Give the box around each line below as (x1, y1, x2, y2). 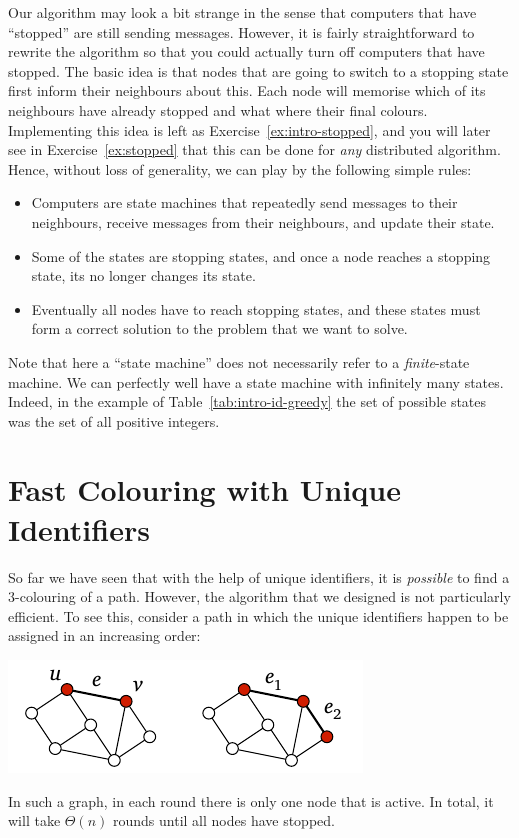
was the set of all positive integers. (8, 410, 220, 431)
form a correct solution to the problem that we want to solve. (31, 318, 408, 339)
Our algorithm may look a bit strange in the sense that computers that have (8, 2, 477, 22)
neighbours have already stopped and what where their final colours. (8, 99, 428, 120)
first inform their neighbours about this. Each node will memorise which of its (8, 80, 486, 101)
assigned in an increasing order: (8, 625, 201, 646)
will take (8, 810, 61, 831)
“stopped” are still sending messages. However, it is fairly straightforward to (8, 21, 475, 42)
